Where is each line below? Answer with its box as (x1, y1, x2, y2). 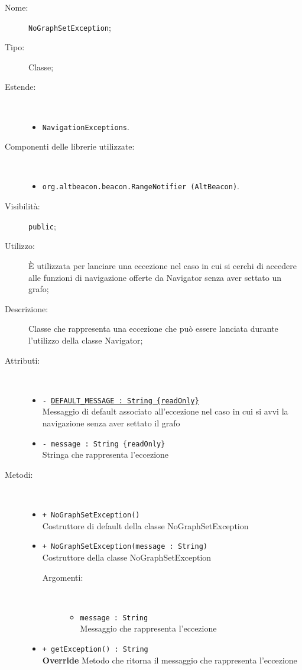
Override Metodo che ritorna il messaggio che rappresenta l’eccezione (42, 653, 297, 666)
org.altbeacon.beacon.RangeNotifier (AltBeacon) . (42, 180, 240, 192)
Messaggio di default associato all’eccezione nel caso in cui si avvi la (42, 405, 288, 417)
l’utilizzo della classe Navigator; (28, 334, 143, 346)
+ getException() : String (42, 645, 148, 653)
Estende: (5, 80, 36, 93)
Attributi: (5, 354, 40, 366)
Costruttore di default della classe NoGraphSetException (42, 519, 249, 532)
